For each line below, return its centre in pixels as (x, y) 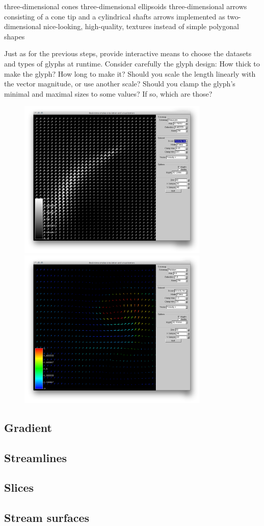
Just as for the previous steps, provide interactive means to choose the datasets (128, 53)
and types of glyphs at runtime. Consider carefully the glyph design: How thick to (132, 63)
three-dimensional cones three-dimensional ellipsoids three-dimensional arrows (126, 6)
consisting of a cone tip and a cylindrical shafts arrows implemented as (115, 16)
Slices (19, 487)
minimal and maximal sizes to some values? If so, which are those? (108, 93)
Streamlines (36, 457)
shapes (15, 36)
